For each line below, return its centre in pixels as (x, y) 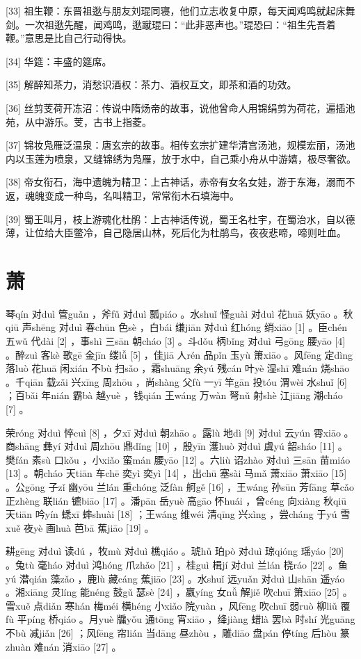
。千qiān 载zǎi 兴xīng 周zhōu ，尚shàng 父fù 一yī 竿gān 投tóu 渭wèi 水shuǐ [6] (176, 381)
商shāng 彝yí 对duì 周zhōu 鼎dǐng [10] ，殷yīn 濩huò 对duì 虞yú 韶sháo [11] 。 (177, 446)
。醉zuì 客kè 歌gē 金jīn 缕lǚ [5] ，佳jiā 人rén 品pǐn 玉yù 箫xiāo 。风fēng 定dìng (179, 354)
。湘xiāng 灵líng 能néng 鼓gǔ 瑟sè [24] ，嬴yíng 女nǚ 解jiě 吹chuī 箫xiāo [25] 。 (179, 592)
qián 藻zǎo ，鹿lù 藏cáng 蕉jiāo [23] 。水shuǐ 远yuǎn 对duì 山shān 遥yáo (187, 578)
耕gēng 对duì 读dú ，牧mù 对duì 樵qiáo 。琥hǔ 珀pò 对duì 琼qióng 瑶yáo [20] (175, 551)
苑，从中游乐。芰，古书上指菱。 (79, 121)
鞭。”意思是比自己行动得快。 (69, 38)
